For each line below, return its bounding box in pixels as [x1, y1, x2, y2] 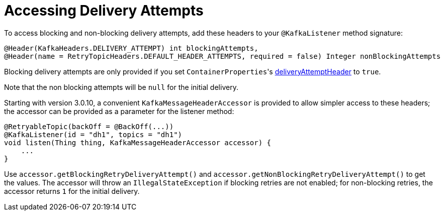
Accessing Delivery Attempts [4, 2, 204, 19]
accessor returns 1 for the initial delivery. [4, 186, 140, 195]
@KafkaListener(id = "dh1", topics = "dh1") [4, 130, 183, 139]
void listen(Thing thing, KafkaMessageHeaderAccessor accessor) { [4, 138, 272, 147]
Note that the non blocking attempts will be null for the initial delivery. [4, 82, 238, 91]
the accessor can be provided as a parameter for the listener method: [4, 106, 234, 116]
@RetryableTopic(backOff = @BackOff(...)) [4, 122, 174, 131]
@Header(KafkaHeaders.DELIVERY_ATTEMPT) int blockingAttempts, [4, 44, 258, 52]
